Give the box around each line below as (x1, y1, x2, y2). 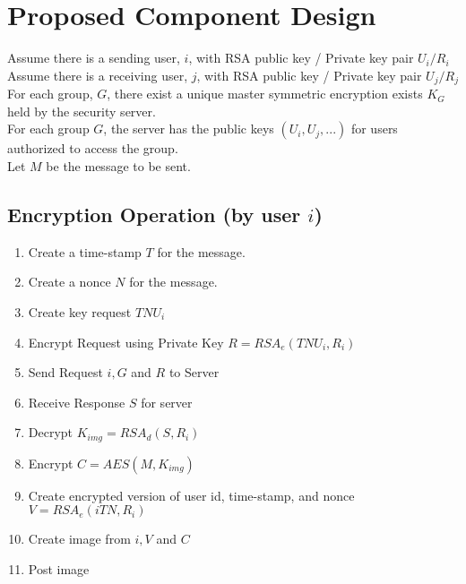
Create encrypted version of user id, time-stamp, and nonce (28, 485, 355, 504)
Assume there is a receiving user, (7, 65, 188, 84)
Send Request (28, 363, 103, 382)
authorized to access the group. (7, 139, 178, 158)
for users (350, 119, 398, 138)
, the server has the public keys (103, 119, 274, 138)
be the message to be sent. (46, 156, 191, 175)
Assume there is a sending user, (7, 48, 180, 67)
